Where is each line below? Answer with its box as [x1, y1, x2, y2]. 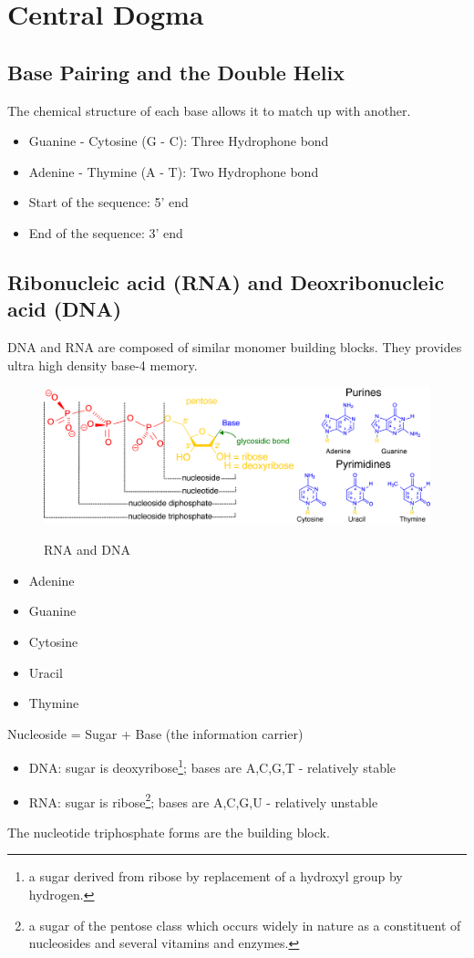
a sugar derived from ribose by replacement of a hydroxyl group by [28, 867, 403, 886]
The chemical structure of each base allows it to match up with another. [7, 100, 411, 120]
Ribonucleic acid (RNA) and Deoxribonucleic [7, 267, 445, 296]
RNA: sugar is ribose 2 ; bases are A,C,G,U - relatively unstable [28, 789, 378, 811]
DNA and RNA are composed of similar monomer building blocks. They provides [7, 338, 462, 357]
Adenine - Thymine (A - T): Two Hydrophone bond [28, 161, 319, 181]
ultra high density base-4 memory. [7, 355, 198, 374]
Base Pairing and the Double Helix [7, 57, 345, 86]
